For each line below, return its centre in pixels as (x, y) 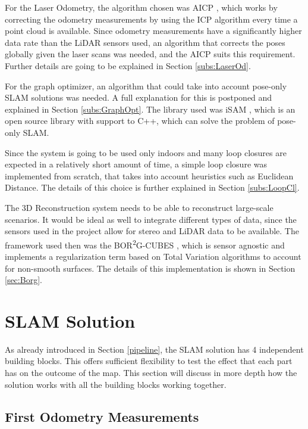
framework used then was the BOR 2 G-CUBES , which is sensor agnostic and (145, 244)
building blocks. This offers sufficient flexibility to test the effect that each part (149, 361)
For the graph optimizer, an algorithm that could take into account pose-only (146, 86)
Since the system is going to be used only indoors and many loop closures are (146, 152)
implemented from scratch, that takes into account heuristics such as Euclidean (149, 175)
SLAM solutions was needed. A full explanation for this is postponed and (139, 97)
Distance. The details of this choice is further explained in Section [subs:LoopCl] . (152, 187)
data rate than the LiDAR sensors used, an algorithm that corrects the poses (145, 42)
